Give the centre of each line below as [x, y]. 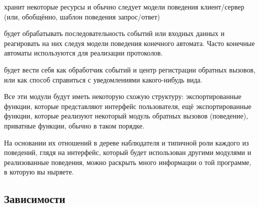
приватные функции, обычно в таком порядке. [74, 125]
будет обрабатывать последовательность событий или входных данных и [114, 33]
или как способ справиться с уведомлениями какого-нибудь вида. [103, 79]
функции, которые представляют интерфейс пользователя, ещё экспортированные [128, 106]
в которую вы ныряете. [39, 172]
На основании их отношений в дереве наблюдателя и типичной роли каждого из [126, 142]
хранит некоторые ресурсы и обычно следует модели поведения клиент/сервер [124, 6]
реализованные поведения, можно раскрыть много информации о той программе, [128, 162]
